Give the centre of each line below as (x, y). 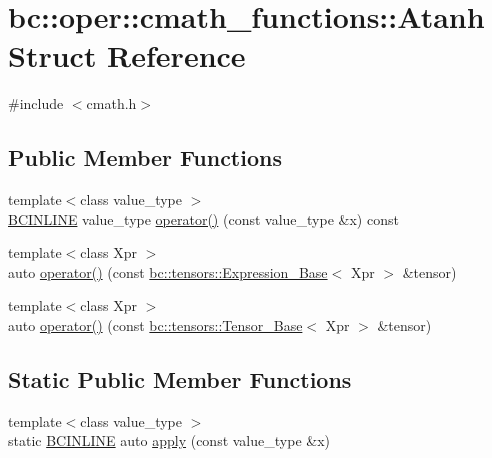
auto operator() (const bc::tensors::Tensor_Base (155, 325)
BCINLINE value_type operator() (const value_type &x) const (203, 218)
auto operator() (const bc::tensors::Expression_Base (168, 271)
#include (36, 103)
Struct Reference (127, 55)
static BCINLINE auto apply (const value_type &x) (169, 440)
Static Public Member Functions (180, 379)
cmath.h (111, 103)
